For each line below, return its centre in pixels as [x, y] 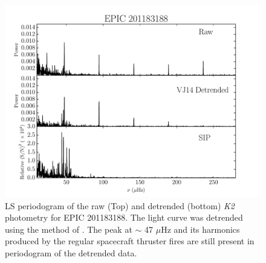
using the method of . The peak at [69, 229]
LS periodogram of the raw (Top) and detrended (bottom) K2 [120, 205]
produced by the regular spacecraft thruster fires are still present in [130, 241]
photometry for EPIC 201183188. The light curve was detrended [124, 217]
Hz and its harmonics [200, 229]
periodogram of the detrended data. [71, 252]
